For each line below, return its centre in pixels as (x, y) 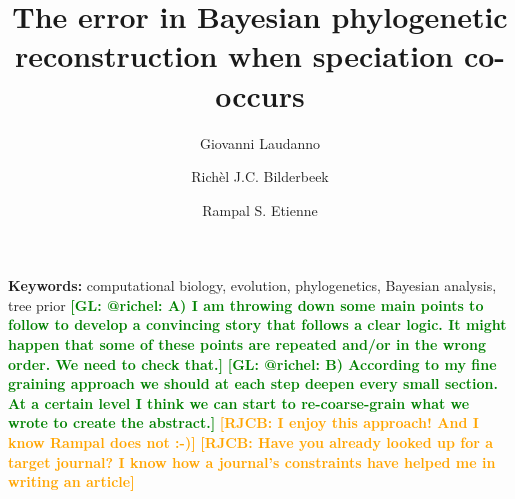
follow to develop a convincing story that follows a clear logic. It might (257, 324)
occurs (260, 94)
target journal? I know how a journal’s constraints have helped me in (252, 461)
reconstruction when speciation (234, 55)
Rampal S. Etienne (260, 209)
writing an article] (71, 481)
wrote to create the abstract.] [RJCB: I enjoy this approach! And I (243, 422)
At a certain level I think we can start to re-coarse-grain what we (239, 402)
